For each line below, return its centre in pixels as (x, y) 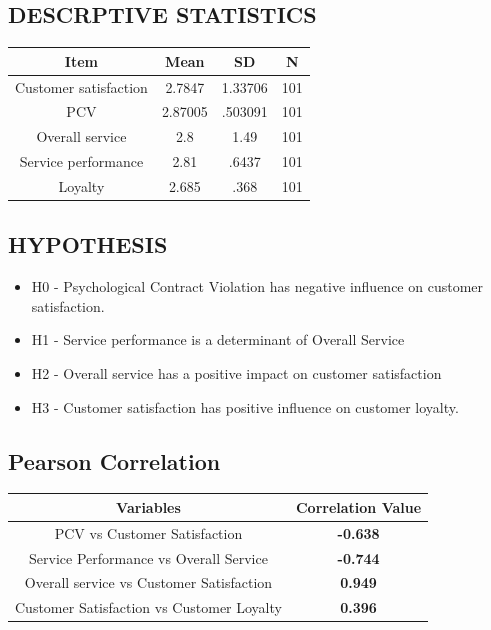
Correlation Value (358, 506)
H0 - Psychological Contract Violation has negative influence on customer (257, 286)
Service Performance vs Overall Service (148, 557)
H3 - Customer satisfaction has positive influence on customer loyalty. (245, 406)
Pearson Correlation (114, 460)
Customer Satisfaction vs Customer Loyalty (148, 607)
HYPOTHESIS (88, 244)
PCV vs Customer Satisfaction (148, 532)
